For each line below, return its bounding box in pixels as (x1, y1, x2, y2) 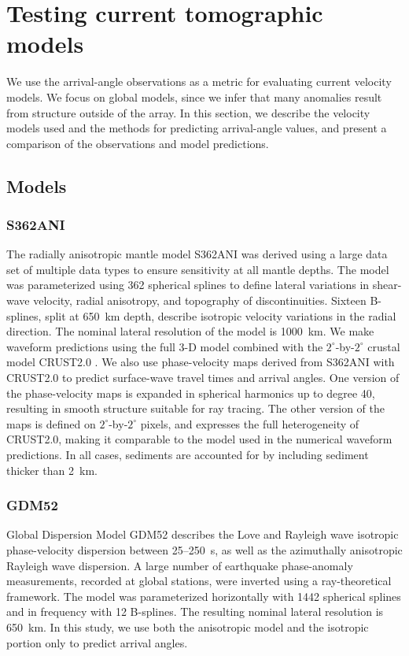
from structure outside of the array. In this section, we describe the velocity (6, 104, 370, 120)
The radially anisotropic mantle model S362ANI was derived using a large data (6, 246, 388, 262)
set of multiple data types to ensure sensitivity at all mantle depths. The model (6, 261, 389, 277)
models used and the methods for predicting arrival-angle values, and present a (6, 120, 387, 136)
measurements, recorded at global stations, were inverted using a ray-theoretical (6, 573, 392, 589)
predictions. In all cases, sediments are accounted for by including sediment (6, 447, 369, 462)
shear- (372, 276, 402, 293)
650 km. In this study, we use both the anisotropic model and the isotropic (6, 618, 369, 635)
